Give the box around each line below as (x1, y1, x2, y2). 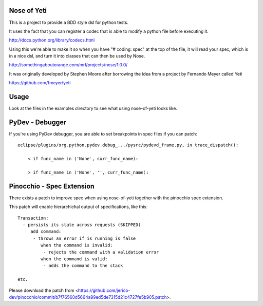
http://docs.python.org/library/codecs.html (9, 37, 95, 43)
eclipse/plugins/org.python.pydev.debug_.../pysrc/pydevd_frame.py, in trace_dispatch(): (18, 142, 239, 148)
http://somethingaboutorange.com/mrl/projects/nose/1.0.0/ (9, 62, 128, 68)
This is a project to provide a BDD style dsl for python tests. (9, 19, 129, 25)
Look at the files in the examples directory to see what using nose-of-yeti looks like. (9, 105, 177, 112)
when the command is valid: (40, 256, 108, 262)
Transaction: (18, 215, 49, 221)
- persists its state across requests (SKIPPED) (22, 222, 141, 228)
